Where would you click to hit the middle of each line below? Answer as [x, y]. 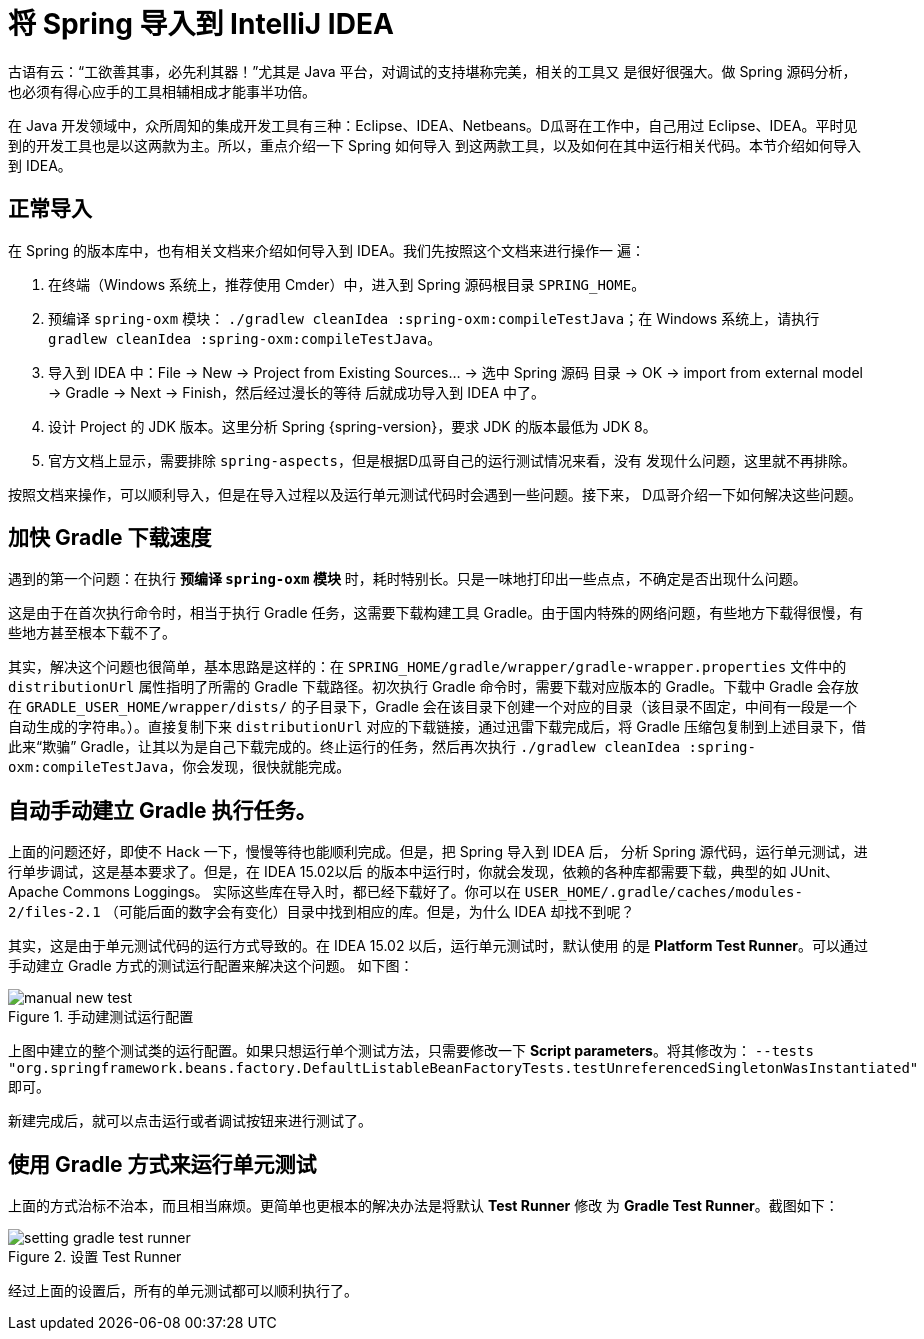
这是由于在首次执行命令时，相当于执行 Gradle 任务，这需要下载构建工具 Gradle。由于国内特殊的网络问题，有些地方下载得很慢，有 [436, 613]
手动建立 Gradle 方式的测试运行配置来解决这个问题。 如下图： [211, 966]
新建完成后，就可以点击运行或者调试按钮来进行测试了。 [190, 1121]
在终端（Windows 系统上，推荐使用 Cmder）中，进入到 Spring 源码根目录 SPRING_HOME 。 [347, 284]
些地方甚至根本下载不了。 [92, 633]
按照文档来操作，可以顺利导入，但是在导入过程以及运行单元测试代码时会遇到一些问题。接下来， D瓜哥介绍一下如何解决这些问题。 [435, 494]
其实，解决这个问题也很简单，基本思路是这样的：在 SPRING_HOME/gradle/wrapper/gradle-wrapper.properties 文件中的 [427, 667]
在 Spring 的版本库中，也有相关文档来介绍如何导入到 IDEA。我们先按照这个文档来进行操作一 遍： [326, 250]
